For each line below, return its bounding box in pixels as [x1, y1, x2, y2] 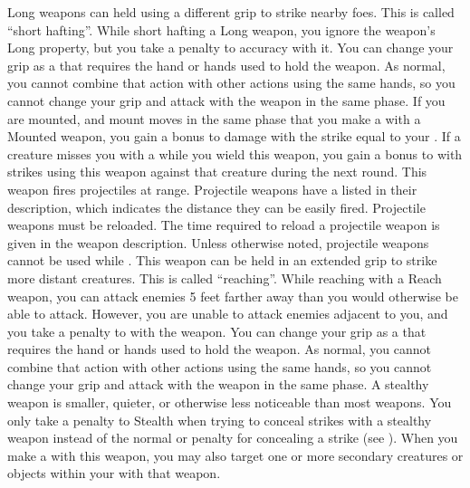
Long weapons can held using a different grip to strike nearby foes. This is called [7, 3, 455, 21]
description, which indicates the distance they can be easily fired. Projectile [7, 197, 426, 216]
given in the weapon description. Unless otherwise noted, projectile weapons [7, 233, 429, 252]
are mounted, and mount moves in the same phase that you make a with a [7, 109, 421, 128]
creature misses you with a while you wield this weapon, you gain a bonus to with [7, 144, 463, 163]
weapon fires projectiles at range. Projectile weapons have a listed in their [7, 179, 417, 198]
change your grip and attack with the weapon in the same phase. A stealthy [7, 375, 429, 394]
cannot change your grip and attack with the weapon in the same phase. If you [7, 91, 446, 110]
